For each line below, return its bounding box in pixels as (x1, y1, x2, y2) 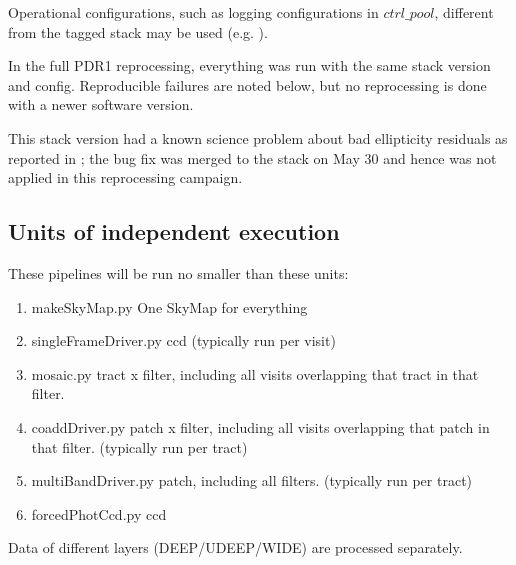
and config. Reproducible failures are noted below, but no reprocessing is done (8, 74, 487, 95)
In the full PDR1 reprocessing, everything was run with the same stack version (8, 55, 491, 76)
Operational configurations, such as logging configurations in (8, 2, 379, 22)
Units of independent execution (8, 216, 340, 247)
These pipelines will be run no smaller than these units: (8, 262, 349, 283)
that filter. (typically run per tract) (31, 436, 248, 457)
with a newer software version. (8, 94, 194, 115)
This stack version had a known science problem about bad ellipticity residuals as (8, 127, 508, 148)
